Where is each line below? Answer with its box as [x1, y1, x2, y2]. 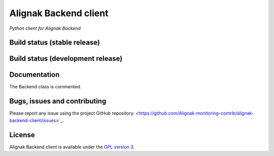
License [9, 130, 35, 139]
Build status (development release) [9, 55, 123, 63]
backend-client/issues [9, 117, 56, 123]
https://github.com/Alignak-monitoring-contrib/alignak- [139, 110, 254, 116]
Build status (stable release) [9, 38, 100, 47]
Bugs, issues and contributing [9, 97, 107, 106]
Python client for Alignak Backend [9, 25, 81, 31]
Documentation [9, 71, 60, 79]
